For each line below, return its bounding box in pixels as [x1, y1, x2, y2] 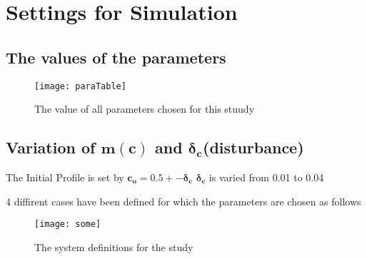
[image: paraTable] [34, 81, 126, 91]
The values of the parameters [6, 46, 226, 68]
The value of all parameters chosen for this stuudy [34, 101, 255, 116]
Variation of [6, 136, 96, 158]
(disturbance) [203, 136, 304, 158]
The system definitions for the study [34, 239, 193, 254]
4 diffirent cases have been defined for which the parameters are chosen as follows [6, 193, 361, 208]
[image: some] [34, 219, 101, 230]
